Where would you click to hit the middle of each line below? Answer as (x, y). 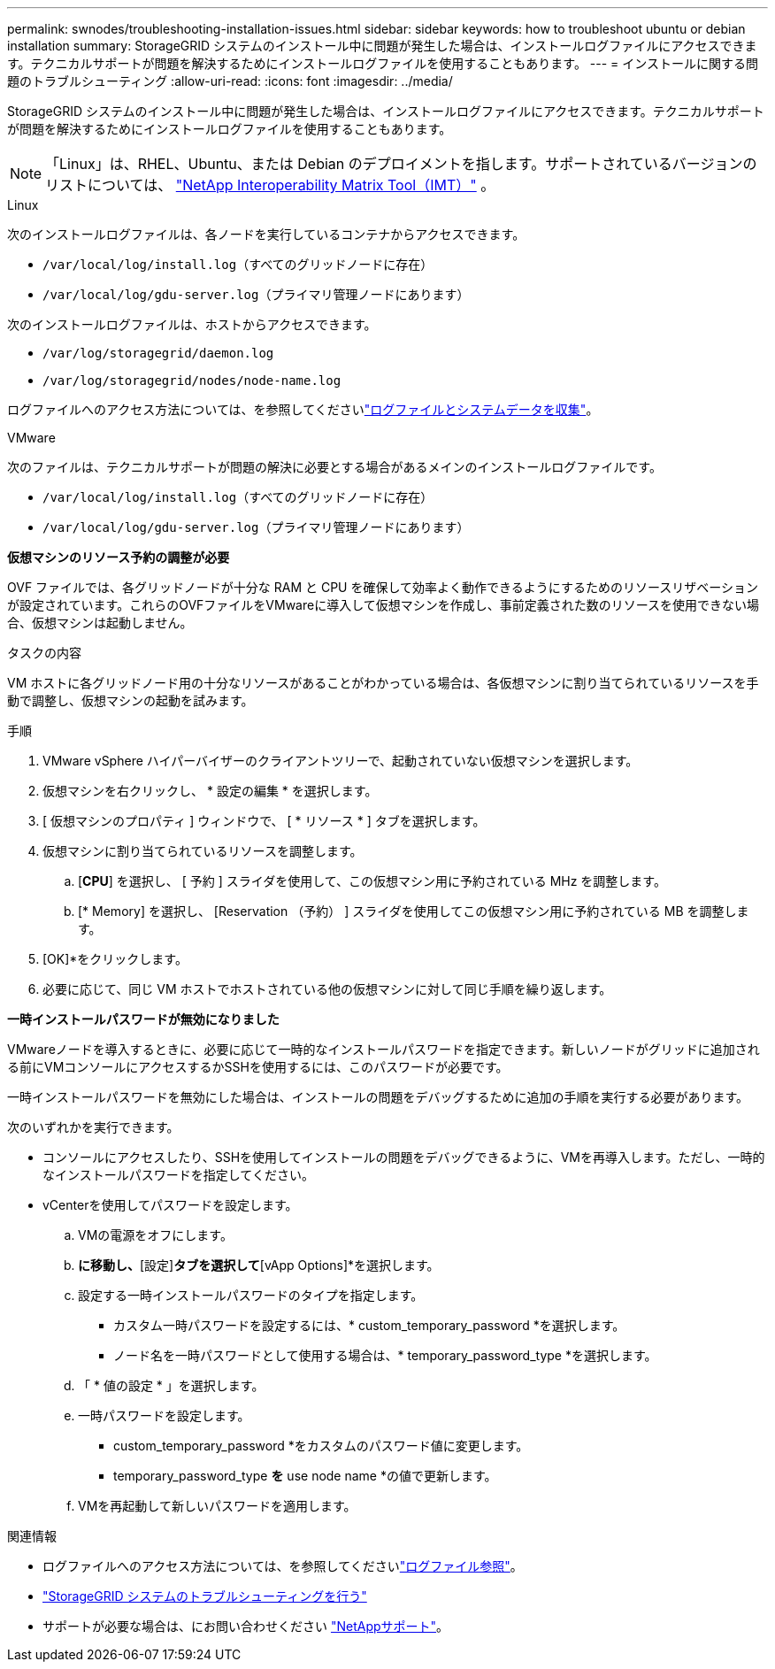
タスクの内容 (44, 653)
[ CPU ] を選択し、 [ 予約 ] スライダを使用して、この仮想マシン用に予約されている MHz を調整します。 (372, 881)
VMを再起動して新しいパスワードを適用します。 (217, 1506)
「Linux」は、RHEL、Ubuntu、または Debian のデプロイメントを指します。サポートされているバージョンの (401, 164)
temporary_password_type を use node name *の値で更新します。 (305, 1476)
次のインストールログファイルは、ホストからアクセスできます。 (192, 324)
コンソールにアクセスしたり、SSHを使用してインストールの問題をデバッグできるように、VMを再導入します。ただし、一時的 (404, 1157)
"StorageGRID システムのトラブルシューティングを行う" (205, 1596)
